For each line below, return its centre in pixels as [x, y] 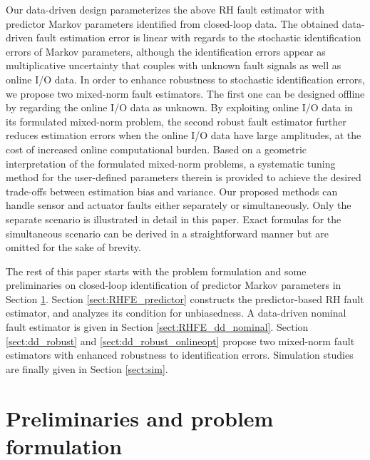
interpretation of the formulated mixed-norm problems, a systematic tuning [171, 163]
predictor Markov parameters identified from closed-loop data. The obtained [173, 23]
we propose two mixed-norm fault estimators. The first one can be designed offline [185, 93]
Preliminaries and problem [140, 418]
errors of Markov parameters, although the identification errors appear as [166, 51]
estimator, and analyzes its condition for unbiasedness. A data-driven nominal [176, 313]
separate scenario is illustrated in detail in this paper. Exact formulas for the [174, 219]
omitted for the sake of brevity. [73, 247]
